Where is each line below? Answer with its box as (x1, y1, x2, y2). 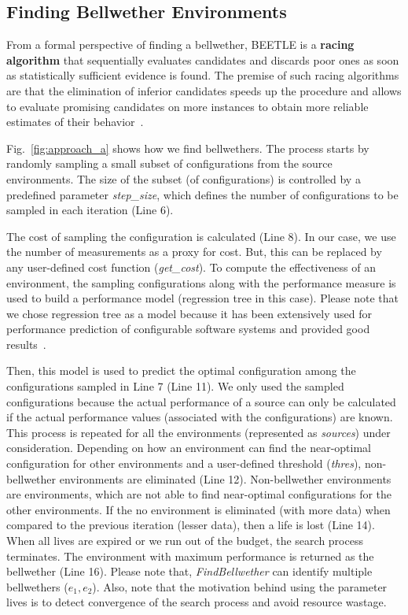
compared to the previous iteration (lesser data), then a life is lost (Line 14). (6, 517, 375, 533)
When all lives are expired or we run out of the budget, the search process (6, 532, 363, 549)
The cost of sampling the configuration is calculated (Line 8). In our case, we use (6, 228, 396, 244)
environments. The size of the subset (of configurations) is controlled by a (6, 170, 361, 187)
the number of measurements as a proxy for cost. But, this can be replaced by (6, 243, 382, 260)
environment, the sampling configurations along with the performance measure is (6, 274, 396, 291)
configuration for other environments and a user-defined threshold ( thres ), (6, 455, 362, 472)
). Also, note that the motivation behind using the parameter (92, 578, 388, 595)
